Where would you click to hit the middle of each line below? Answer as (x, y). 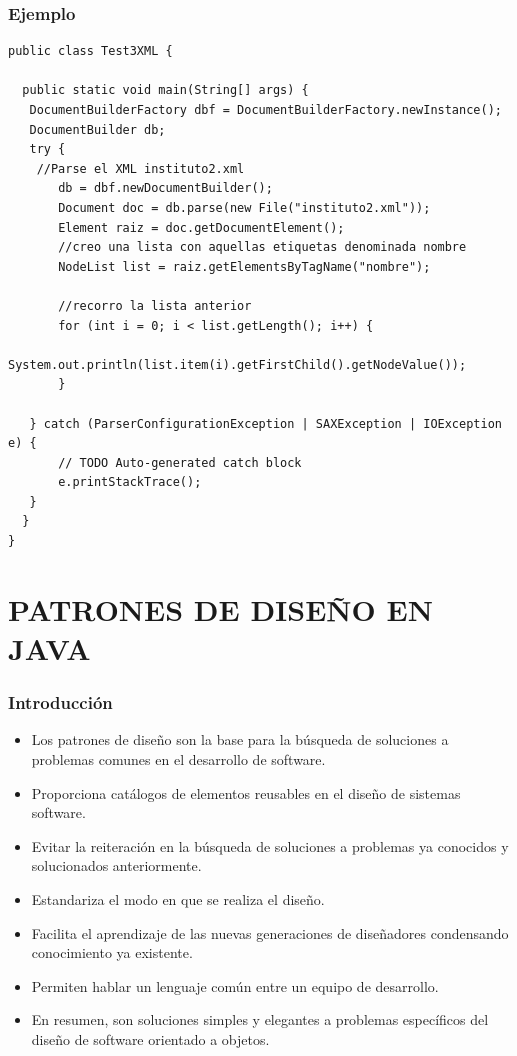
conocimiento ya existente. (112, 952)
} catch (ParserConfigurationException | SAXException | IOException (265, 423)
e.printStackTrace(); (130, 482)
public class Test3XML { (90, 51)
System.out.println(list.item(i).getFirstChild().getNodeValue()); (237, 364)
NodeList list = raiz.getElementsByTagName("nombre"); (244, 266)
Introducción (60, 702)
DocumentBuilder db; (97, 129)
